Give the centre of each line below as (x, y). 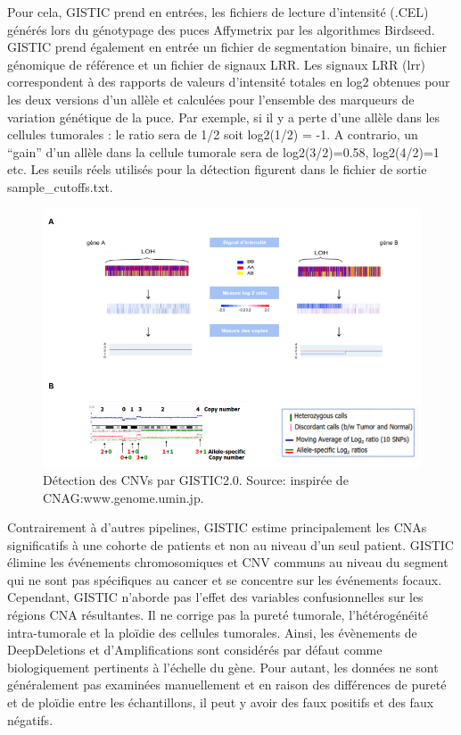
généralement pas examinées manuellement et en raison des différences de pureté (227, 685)
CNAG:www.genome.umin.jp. (123, 497)
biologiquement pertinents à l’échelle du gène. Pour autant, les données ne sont (223, 667)
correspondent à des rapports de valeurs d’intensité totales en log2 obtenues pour (229, 82)
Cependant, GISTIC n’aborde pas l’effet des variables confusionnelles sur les (215, 597)
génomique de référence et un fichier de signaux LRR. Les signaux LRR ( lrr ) (216, 64)
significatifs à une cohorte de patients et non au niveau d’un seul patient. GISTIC (230, 544)
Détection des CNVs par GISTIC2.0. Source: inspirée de (196, 479)
